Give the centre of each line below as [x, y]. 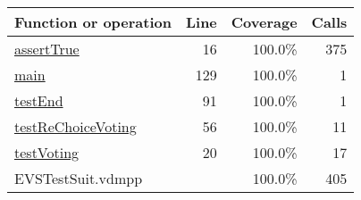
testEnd [39, 100]
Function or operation [93, 22]
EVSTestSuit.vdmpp [79, 178]
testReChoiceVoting [76, 126]
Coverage [264, 22]
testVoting [47, 152]
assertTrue [47, 49]
